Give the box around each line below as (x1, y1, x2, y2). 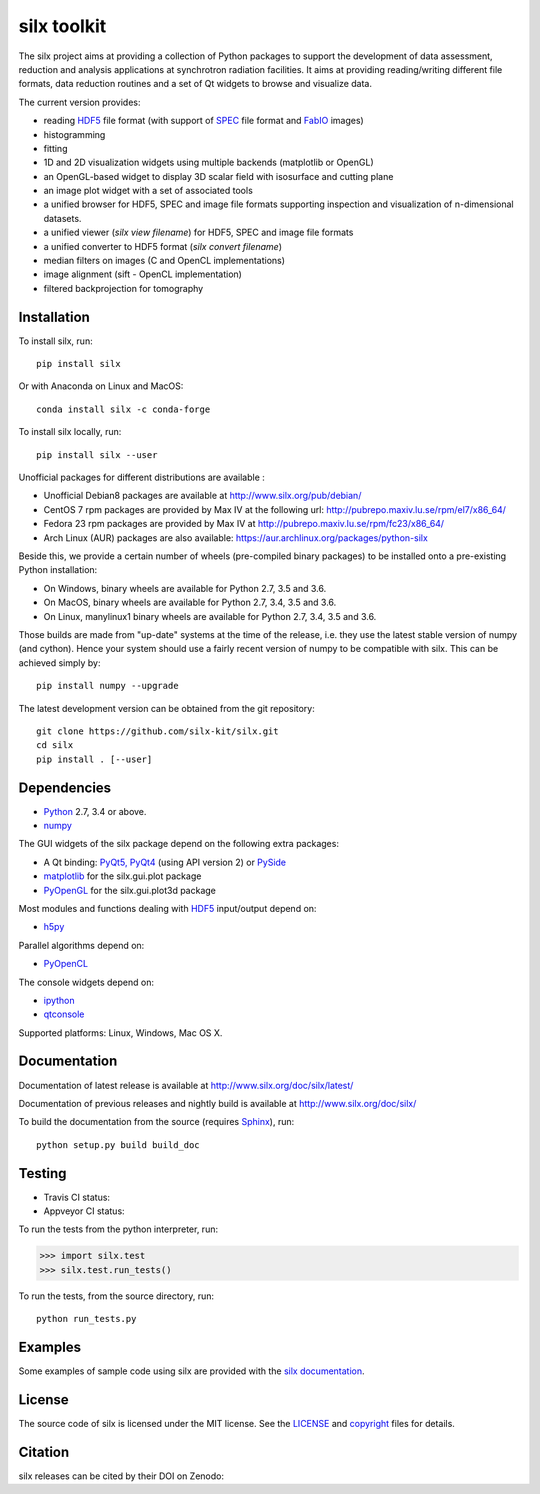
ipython (43, 994, 75, 1006)
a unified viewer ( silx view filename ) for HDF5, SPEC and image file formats (43, 226, 354, 239)
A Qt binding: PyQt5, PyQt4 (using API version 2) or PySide (43, 856, 287, 868)
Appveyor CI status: (43, 1205, 125, 1217)
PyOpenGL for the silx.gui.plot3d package (43, 884, 217, 896)
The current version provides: (18, 96, 141, 108)
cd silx (36, 740, 74, 751)
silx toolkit (18, 15, 107, 37)
